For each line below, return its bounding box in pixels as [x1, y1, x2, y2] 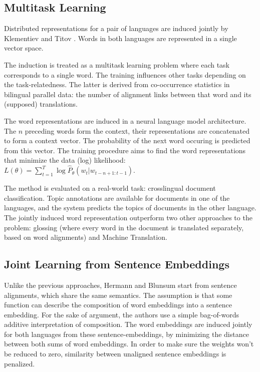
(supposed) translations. [4, 99, 78, 109]
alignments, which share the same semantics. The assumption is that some [4, 289, 232, 300]
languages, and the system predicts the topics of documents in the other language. [4, 202, 256, 213]
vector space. [4, 43, 44, 53]
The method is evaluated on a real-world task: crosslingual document [4, 183, 216, 193]
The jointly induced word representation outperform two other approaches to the [4, 212, 252, 222]
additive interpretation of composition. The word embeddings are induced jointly [4, 319, 252, 329]
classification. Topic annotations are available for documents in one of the [4, 192, 230, 203]
